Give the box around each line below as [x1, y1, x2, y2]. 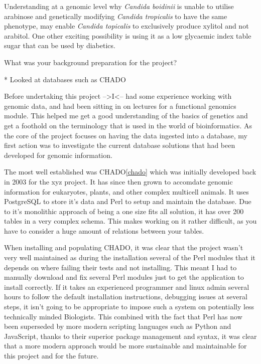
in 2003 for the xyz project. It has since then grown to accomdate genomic [4, 176, 233, 187]
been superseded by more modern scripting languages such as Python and [4, 321, 231, 331]
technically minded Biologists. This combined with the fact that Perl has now [4, 311, 242, 321]
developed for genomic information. [4, 149, 112, 160]
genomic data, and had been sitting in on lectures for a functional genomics [4, 100, 236, 111]
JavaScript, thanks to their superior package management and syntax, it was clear [4, 330, 257, 341]
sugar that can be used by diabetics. [4, 40, 115, 51]
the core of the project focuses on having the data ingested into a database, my [4, 130, 247, 140]
